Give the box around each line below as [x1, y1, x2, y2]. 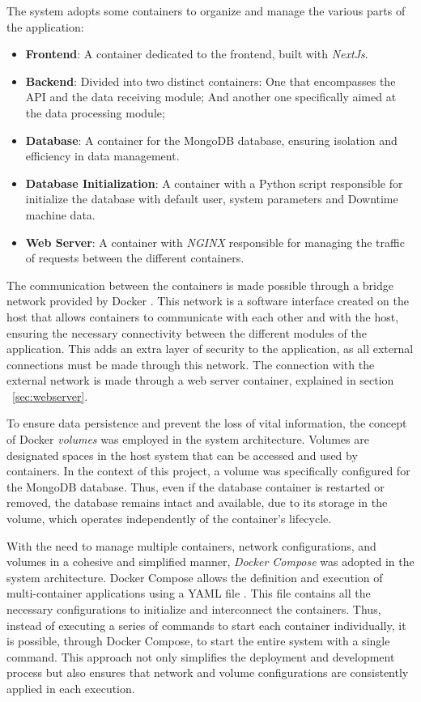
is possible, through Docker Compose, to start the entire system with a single [6, 632, 390, 649]
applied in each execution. [6, 679, 135, 696]
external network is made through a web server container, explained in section [6, 372, 394, 389]
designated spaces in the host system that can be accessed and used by [6, 446, 358, 463]
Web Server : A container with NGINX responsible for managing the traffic [25, 233, 405, 250]
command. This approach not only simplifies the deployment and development [6, 648, 395, 665]
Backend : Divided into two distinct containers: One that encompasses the [25, 72, 396, 89]
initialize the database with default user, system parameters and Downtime [25, 190, 398, 207]
